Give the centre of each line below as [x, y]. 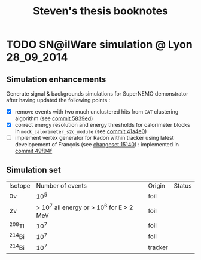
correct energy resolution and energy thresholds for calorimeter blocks [102, 125]
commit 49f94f [33, 151]
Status [183, 186]
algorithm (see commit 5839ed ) [54, 118]
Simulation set [33, 169]
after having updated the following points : [58, 100]
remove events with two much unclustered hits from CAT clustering [97, 111]
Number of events [61, 186]
